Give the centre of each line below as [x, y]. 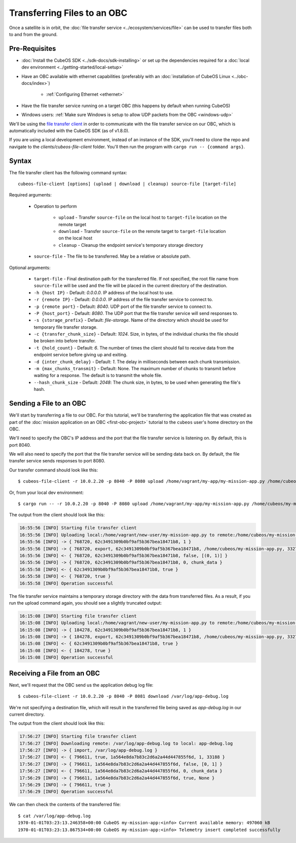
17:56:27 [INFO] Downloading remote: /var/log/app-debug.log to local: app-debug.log [126, 743]
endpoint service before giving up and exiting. [81, 355]
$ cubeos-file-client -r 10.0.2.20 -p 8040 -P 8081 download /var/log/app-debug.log [123, 696]
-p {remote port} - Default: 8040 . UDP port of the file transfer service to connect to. [123, 307]
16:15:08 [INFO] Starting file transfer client [78, 616]
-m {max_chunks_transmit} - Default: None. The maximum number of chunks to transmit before [135, 369]
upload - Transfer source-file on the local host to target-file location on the [143, 218]
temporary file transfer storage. [66, 327]
